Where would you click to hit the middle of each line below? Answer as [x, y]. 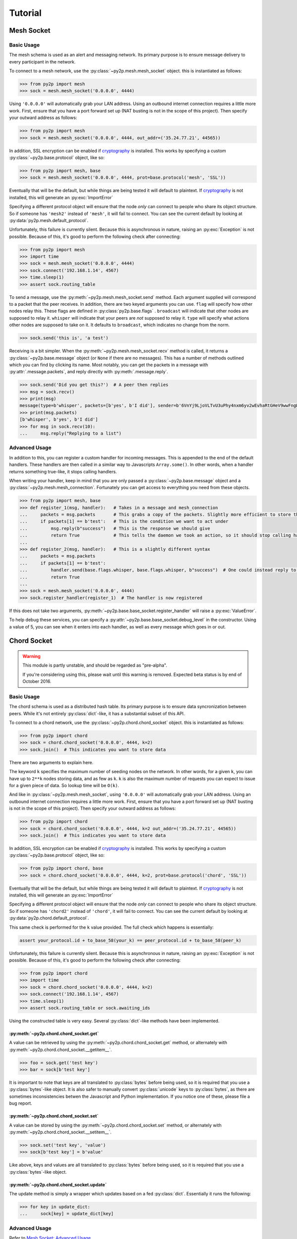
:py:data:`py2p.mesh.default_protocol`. [49, 220]
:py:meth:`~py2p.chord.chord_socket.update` [58, 1184]
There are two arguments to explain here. [51, 762]
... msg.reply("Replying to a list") [71, 433]
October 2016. [37, 681]
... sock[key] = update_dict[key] [67, 1214]
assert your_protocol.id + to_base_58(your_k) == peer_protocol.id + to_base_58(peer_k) [131, 940]
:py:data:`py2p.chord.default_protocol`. [49, 918]
